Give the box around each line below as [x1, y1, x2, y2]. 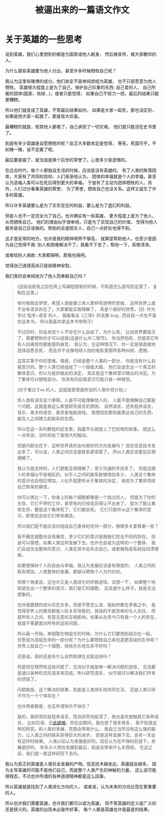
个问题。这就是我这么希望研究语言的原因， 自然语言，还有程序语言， [17, 403, 156, 409]
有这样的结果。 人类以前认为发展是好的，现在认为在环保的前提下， [17, 738, 152, 744]
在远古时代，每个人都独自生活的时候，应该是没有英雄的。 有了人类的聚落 [5, 167, 152, 173]
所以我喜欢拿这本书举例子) [40, 318, 93, 324]
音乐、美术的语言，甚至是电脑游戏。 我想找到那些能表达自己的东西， [17, 409, 156, 415]
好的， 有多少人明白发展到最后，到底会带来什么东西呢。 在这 [25, 744, 148, 750]
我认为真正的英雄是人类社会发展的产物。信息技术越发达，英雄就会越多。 [5, 760, 151, 767]
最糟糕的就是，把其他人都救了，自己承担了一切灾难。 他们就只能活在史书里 [5, 123, 157, 129]
